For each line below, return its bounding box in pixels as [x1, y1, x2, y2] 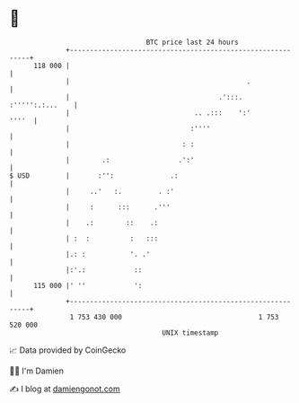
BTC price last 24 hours [145, 38, 240, 47]
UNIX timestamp [162, 328, 219, 337]
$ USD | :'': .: [9, 171, 179, 180]
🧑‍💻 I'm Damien [9, 365, 65, 376]
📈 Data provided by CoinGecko [9, 345, 127, 355]
